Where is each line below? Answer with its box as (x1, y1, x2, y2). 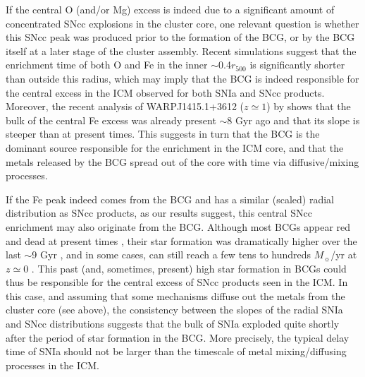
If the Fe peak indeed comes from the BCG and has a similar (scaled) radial (6, 191, 334, 206)
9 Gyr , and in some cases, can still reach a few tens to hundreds (32, 247, 311, 262)
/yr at (330, 247, 357, 262)
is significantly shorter (249, 57, 345, 72)
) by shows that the (266, 99, 351, 114)
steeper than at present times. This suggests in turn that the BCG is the (6, 126, 320, 141)
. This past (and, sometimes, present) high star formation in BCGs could (31, 261, 347, 275)
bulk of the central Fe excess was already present (6, 112, 216, 127)
